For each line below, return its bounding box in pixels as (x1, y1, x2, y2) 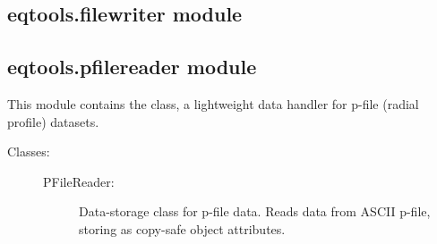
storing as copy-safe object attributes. (79, 219, 286, 238)
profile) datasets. (7, 112, 99, 130)
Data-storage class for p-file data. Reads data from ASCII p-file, (79, 202, 431, 221)
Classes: (7, 142, 50, 161)
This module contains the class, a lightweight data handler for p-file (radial (7, 94, 419, 113)
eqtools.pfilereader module (7, 53, 257, 80)
